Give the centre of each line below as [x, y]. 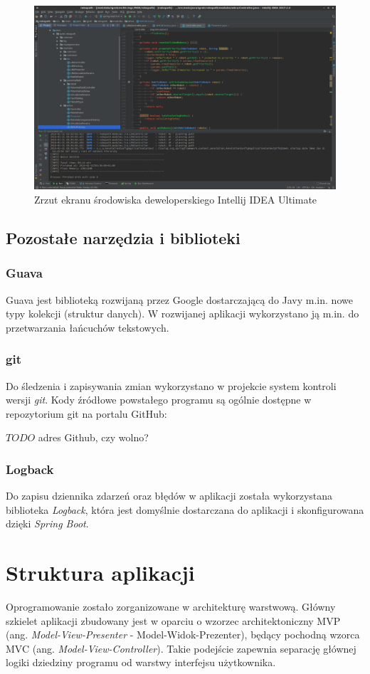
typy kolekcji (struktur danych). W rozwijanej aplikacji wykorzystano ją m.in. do [183, 314]
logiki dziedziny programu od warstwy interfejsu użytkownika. [141, 662]
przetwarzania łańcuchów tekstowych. [88, 327]
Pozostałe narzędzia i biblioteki [123, 237]
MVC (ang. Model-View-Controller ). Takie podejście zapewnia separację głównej [181, 648]
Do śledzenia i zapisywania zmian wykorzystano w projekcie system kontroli [171, 385]
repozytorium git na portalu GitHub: [86, 413]
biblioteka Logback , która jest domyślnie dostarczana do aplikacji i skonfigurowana [185, 509]
